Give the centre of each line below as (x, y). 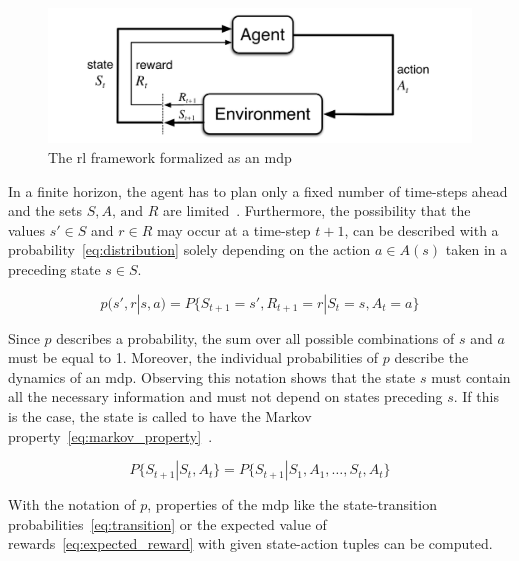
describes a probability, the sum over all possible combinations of (255, 337)
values (27, 229)
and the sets (45, 210)
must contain (471, 376)
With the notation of (72, 504)
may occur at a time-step (233, 229)
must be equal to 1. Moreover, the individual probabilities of (193, 357)
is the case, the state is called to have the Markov (160, 415)
